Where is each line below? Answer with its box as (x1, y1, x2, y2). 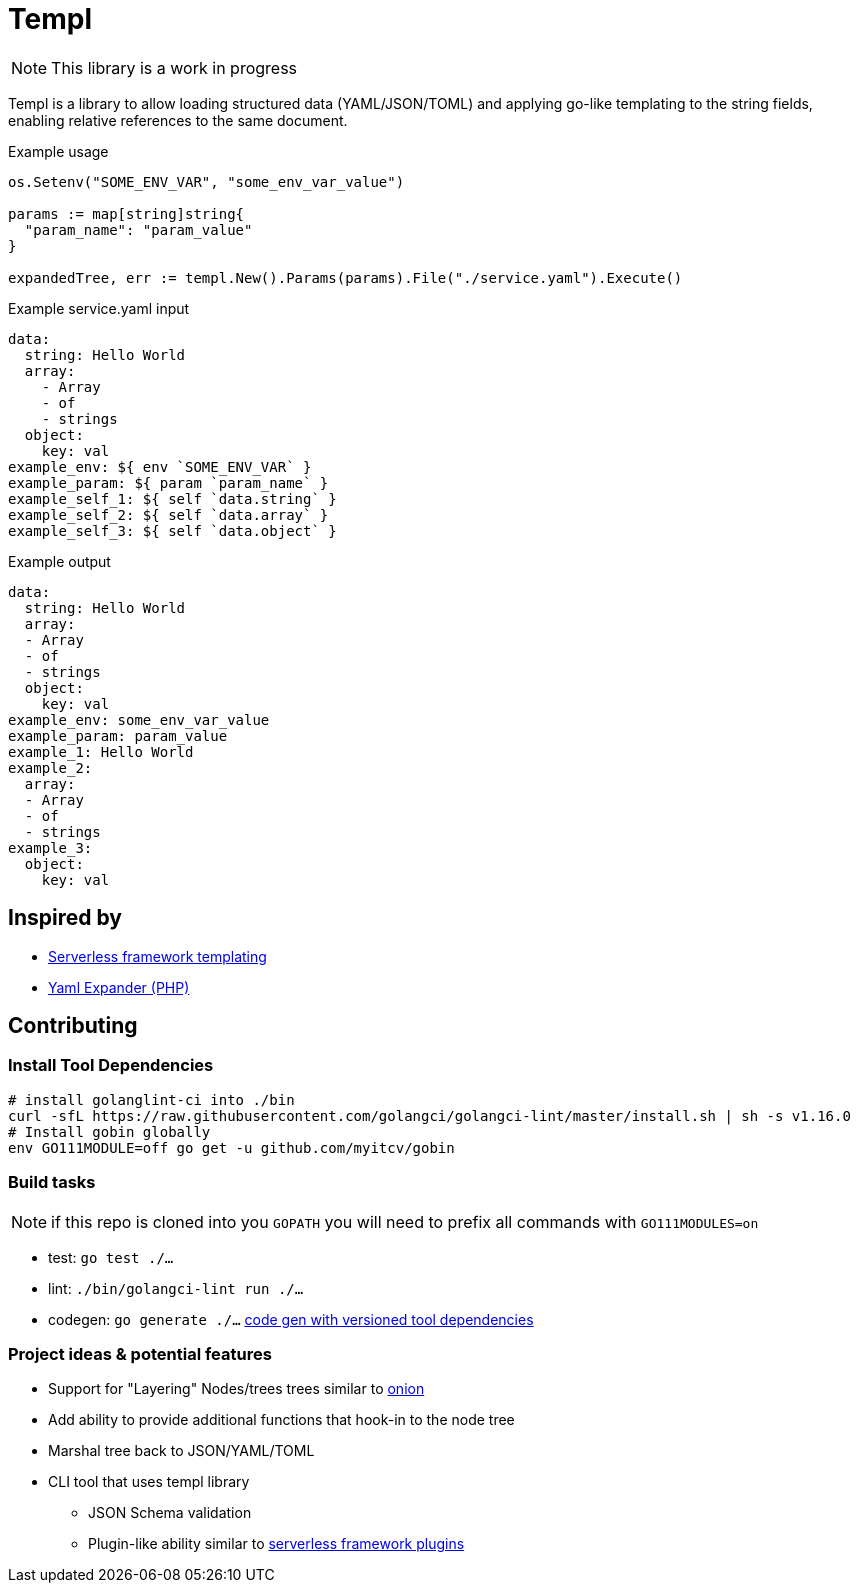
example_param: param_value (8, 727, 228, 744)
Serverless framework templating (48, 947, 267, 965)
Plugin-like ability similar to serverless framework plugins (88, 1535, 465, 1553)
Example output (8, 552, 111, 570)
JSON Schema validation (88, 1504, 252, 1522)
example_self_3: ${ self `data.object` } (8, 522, 337, 539)
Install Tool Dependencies (8, 1055, 214, 1076)
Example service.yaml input (8, 299, 190, 317)
